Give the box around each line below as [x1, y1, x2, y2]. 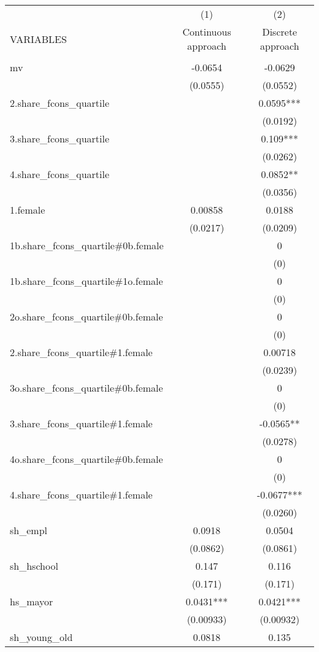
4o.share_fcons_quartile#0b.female [10, 452, 163, 466]
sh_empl [10, 523, 47, 537]
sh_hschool [10, 559, 58, 573]
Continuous [182, 25, 231, 39]
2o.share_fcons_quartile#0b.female [10, 309, 163, 324]
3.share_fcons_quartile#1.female [10, 416, 153, 430]
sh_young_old [10, 630, 73, 644]
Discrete [262, 25, 298, 39]
